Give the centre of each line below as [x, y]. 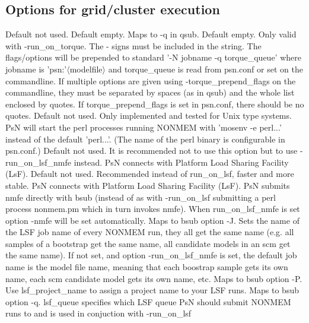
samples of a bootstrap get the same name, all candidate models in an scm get [148, 243]
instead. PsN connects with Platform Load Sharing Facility [181, 162]
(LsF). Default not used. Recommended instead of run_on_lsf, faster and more [150, 174]
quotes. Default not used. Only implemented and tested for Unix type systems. [149, 115]
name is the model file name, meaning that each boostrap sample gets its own [147, 267]
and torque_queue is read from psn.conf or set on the [206, 69]
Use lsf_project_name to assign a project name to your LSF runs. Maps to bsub [152, 290]
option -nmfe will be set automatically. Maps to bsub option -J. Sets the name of [152, 220]
